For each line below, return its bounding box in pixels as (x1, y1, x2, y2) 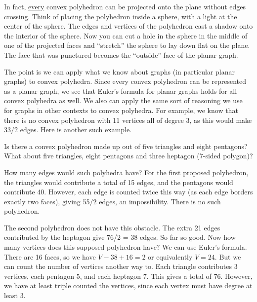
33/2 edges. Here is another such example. (4, 124, 132, 135)
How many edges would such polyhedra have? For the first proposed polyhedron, (4, 167, 249, 177)
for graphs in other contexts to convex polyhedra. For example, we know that (4, 105, 238, 115)
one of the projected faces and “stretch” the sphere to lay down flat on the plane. (4, 40, 250, 50)
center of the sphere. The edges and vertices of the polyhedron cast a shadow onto (4, 21, 253, 31)
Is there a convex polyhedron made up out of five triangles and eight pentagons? (4, 141, 248, 151)
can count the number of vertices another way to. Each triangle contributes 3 (4, 261, 238, 271)
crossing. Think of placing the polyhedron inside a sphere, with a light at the (4, 11, 237, 21)
